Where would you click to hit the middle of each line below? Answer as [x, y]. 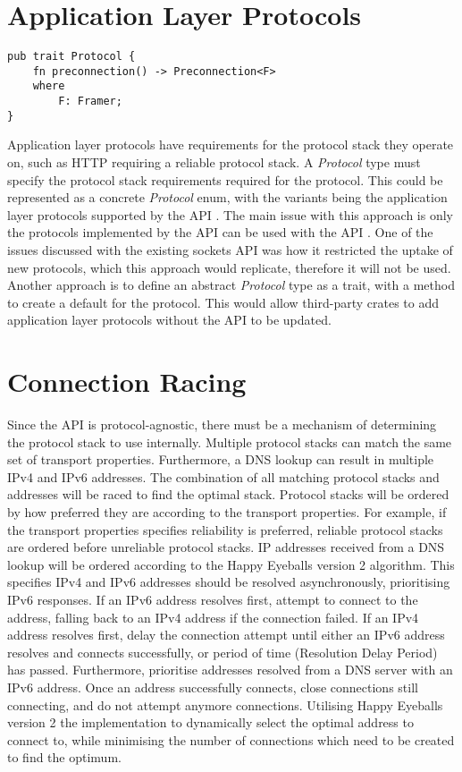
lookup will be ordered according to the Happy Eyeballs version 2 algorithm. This [231, 564]
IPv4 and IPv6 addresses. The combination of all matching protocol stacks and [223, 476]
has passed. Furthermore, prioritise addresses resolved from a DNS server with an [230, 670]
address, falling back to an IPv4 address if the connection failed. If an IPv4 [213, 617]
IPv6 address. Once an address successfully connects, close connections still [213, 687]
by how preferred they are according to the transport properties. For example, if [227, 512]
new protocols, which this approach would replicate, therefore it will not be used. [229, 267]
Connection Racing [127, 382]
